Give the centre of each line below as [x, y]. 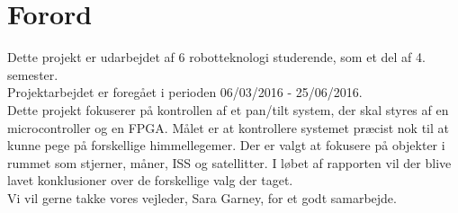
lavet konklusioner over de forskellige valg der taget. [150, 180]
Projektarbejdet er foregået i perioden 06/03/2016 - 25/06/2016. [185, 92]
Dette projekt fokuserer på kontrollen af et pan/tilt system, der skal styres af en [228, 109]
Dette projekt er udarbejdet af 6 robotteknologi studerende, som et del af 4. [216, 57]
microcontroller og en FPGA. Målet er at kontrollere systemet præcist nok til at [228, 127]
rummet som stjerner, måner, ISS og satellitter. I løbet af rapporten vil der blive [229, 162]
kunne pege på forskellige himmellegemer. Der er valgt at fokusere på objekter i [226, 145]
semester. [33, 74]
